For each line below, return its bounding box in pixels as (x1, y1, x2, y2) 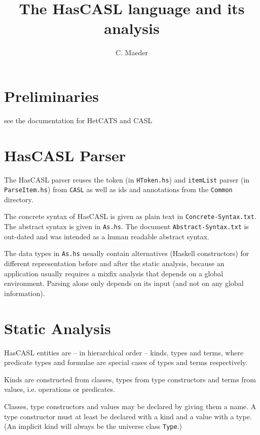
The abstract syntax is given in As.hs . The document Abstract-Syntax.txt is (4, 221, 249, 232)
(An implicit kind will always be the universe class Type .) (4, 421, 182, 431)
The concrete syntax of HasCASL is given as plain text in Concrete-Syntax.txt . (4, 211, 256, 222)
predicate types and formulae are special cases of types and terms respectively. (4, 357, 248, 368)
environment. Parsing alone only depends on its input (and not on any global (4, 278, 244, 288)
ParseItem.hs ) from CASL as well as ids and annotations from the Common (4, 184, 233, 195)
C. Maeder (115, 47, 148, 58)
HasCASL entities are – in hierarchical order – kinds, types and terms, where (4, 347, 244, 357)
